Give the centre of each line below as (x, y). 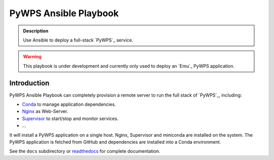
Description (36, 31)
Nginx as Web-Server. (45, 111)
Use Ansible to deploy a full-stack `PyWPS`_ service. (78, 40)
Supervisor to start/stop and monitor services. (70, 118)
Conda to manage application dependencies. (69, 104)
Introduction (29, 83)
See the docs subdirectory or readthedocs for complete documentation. (85, 151)
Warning (32, 57)
